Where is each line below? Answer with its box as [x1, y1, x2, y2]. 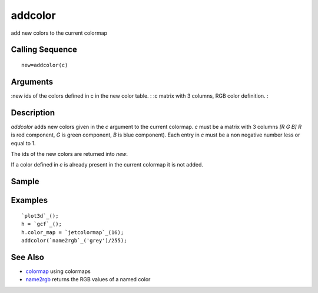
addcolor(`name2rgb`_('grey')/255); [21, 237, 127, 244]
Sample [11, 177, 39, 187]
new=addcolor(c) [21, 62, 68, 68]
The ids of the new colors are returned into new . [11, 150, 128, 157]
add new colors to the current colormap [11, 29, 108, 36]
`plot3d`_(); [21, 212, 59, 219]
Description [11, 108, 55, 118]
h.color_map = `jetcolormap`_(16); [21, 229, 124, 235]
